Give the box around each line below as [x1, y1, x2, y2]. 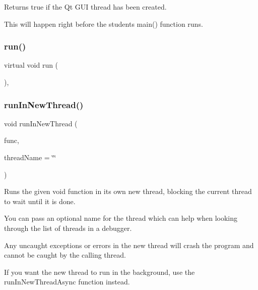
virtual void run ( [4, 60, 58, 70]
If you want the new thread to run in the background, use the [4, 266, 195, 277]
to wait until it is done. [4, 196, 76, 206]
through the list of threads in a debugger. [4, 222, 132, 233]
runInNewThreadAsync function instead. [4, 276, 130, 287]
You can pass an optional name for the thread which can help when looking [4, 213, 238, 223]
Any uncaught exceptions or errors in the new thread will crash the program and [4, 239, 254, 250]
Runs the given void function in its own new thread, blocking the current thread [4, 186, 252, 197]
